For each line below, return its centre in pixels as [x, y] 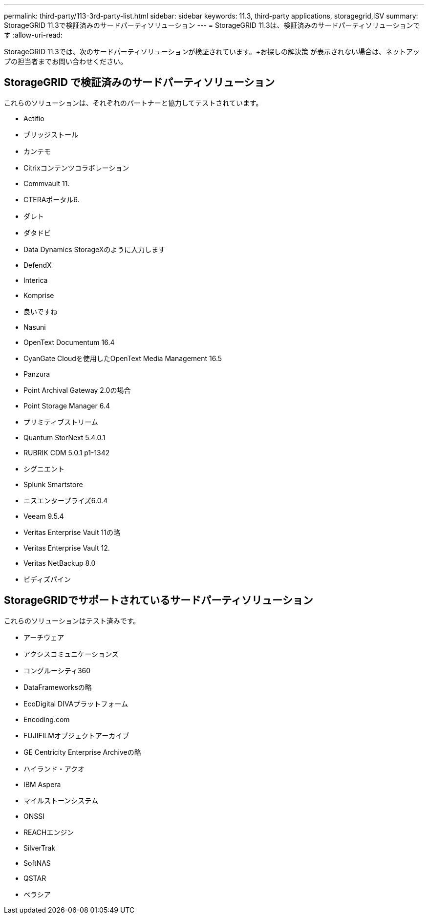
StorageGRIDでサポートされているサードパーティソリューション [159, 600]
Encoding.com [47, 719]
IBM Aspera [42, 784]
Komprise [39, 295]
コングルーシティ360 [57, 670]
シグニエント [44, 469]
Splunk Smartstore [53, 484]
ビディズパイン [47, 579]
